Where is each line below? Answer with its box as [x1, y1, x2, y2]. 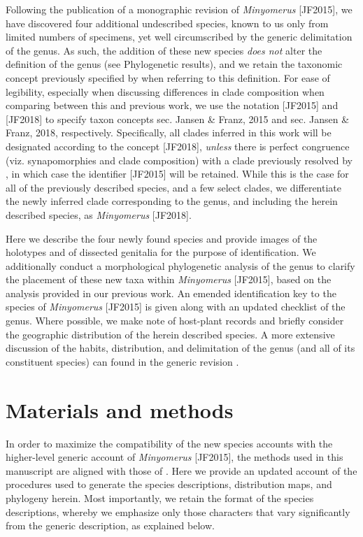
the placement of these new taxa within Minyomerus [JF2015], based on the [6, 272, 332, 287]
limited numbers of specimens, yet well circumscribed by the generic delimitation [6, 29, 353, 44]
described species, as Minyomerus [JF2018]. [6, 207, 192, 222]
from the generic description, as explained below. [6, 518, 215, 533]
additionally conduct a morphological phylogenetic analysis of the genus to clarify [6, 258, 355, 273]
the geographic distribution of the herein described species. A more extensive [6, 327, 335, 341]
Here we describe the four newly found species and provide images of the [6, 231, 318, 245]
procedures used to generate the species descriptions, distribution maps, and [6, 477, 332, 492]
